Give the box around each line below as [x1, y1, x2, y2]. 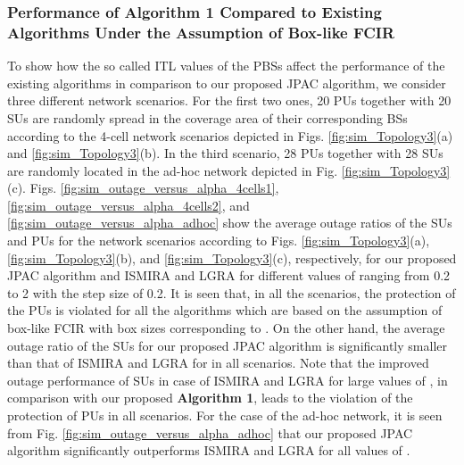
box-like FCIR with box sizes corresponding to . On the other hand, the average [7, 319, 445, 337]
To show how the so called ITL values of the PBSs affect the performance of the [7, 56, 445, 75]
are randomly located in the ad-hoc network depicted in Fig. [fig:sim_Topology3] [7, 161, 451, 179]
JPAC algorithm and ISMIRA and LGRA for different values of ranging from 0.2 [7, 266, 451, 285]
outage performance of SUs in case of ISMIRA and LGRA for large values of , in [7, 370, 448, 389]
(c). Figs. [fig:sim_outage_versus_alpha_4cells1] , [7, 179, 279, 197]
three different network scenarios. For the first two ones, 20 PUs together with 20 [7, 91, 452, 110]
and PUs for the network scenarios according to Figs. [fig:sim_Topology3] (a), [7, 231, 430, 250]
